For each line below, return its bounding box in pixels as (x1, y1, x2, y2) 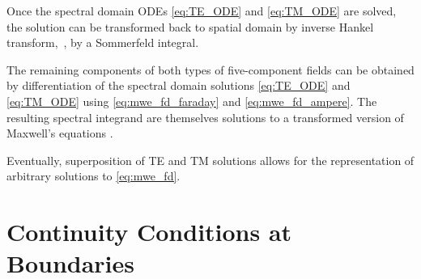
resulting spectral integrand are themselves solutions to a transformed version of (6, 108, 404, 125)
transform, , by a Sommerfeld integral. (6, 34, 199, 51)
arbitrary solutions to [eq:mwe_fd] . (6, 167, 181, 184)
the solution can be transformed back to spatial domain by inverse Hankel (6, 18, 374, 35)
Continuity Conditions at (6, 215, 292, 248)
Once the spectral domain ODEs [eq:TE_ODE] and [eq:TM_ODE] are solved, (6, 2, 397, 19)
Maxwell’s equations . (6, 125, 113, 142)
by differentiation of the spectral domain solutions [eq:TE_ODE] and (6, 77, 351, 94)
